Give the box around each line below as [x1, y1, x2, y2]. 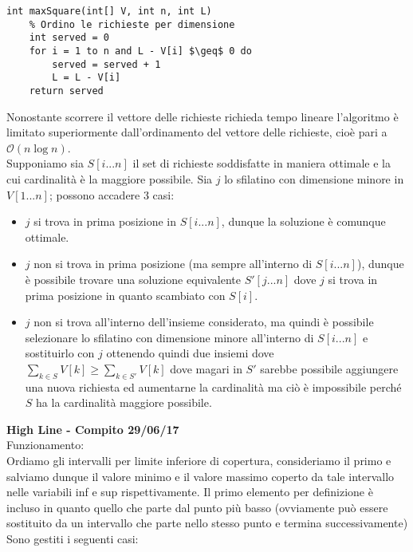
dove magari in [170, 360, 242, 377]
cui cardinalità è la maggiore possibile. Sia [6, 170, 213, 187]
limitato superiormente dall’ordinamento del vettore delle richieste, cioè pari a [6, 124, 387, 140]
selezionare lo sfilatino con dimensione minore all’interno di [25, 329, 314, 345]
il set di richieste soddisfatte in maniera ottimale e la [132, 155, 391, 172]
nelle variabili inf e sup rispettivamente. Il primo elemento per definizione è [6, 483, 373, 500]
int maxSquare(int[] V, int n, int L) [6, 6, 212, 17]
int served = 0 [29, 32, 109, 44]
